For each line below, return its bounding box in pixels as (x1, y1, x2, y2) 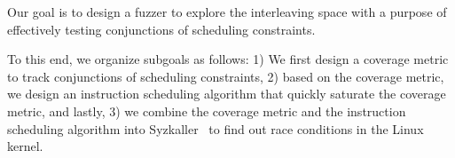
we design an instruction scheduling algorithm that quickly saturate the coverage (7, 84, 446, 103)
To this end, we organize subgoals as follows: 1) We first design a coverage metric (7, 50, 449, 68)
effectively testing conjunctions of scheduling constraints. (7, 20, 316, 38)
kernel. (7, 137, 43, 155)
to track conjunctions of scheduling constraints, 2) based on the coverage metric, (7, 67, 444, 85)
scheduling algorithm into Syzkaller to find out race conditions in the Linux (7, 119, 424, 138)
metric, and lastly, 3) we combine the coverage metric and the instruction (7, 101, 406, 120)
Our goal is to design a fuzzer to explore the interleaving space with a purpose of (7, 3, 447, 20)
